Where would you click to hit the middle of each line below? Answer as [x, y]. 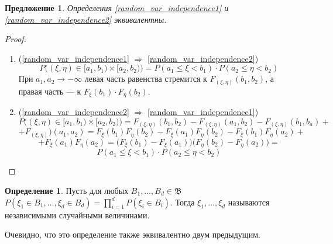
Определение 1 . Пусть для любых [67, 191]
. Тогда [183, 202]
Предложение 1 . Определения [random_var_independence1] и [117, 8]
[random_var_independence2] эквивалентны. [86, 19]
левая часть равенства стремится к [146, 79]
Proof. [16, 39]
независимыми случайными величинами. [77, 215]
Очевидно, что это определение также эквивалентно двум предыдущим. [133, 234]
